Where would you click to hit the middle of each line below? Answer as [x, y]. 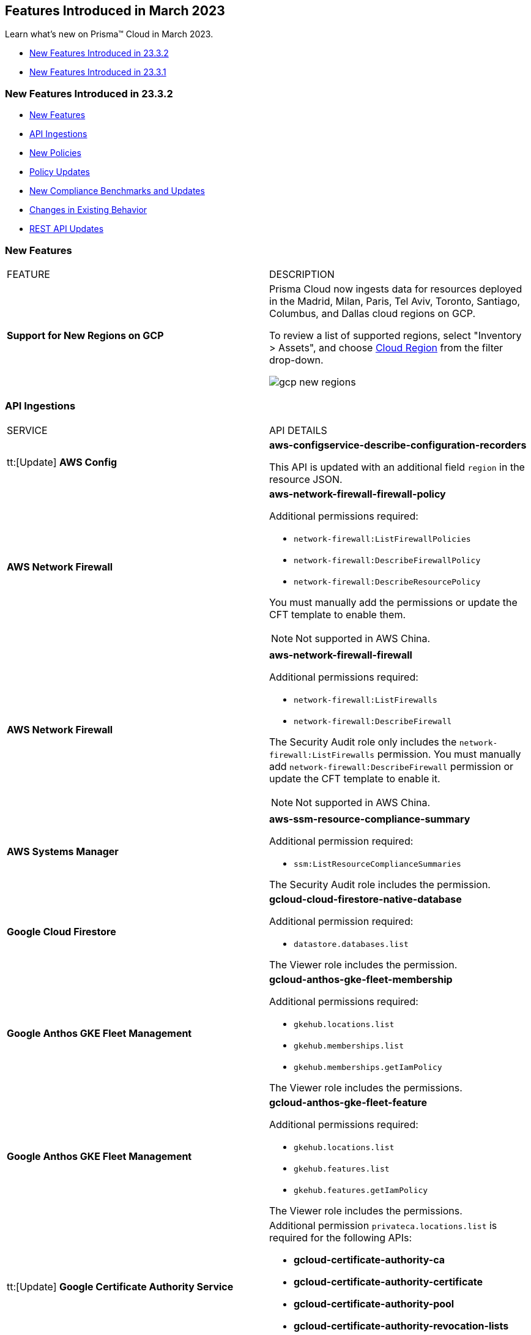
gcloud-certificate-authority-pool [374, 1303]
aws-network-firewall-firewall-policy [358, 494]
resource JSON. [306, 479]
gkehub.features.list [342, 1169]
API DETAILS [298, 430]
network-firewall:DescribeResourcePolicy [387, 581]
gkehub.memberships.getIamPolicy [368, 1067]
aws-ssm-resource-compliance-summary [370, 819]
